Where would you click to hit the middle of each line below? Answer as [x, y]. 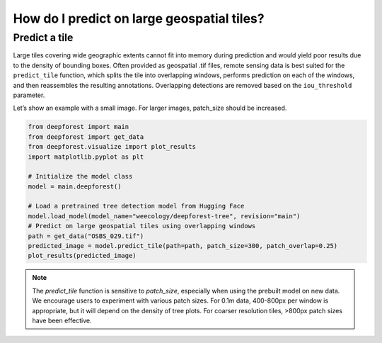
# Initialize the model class [80, 176]
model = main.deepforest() [75, 186]
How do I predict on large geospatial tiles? [139, 18]
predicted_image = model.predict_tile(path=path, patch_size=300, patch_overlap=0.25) [183, 246]
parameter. [29, 95]
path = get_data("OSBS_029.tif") [86, 236]
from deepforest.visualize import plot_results [112, 147]
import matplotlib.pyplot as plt [86, 157]
